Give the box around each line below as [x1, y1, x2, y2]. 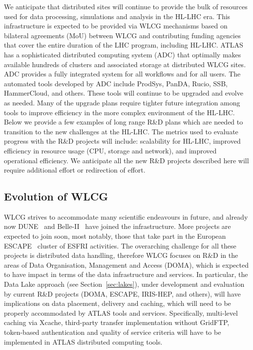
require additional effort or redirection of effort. [4, 165, 146, 175]
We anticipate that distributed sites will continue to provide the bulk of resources [4, 1, 248, 11]
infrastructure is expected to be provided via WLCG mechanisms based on [4, 21, 228, 31]
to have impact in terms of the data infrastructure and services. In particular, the [4, 269, 248, 279]
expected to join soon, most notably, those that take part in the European [4, 231, 226, 241]
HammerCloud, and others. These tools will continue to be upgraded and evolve [4, 88, 243, 98]
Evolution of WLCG [4, 189, 108, 204]
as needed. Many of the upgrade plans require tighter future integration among [4, 97, 240, 107]
